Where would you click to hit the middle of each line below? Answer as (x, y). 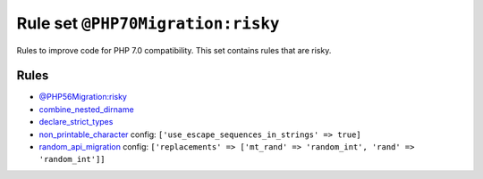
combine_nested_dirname (86, 109)
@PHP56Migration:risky (83, 97)
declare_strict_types (76, 122)
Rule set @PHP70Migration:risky (148, 23)
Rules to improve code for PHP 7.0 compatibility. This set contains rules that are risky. (174, 50)
